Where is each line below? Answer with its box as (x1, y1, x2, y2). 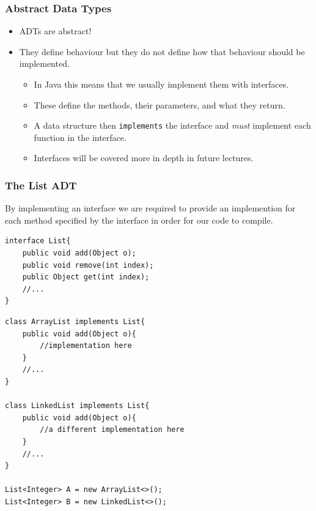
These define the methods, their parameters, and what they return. (34, 98, 285, 111)
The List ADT (5, 177, 77, 192)
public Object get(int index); (22, 273, 150, 282)
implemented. (19, 57, 70, 70)
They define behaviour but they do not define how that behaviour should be (19, 45, 305, 58)
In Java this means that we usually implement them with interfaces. (34, 78, 289, 90)
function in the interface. (34, 131, 127, 143)
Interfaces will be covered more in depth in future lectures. (34, 151, 254, 164)
